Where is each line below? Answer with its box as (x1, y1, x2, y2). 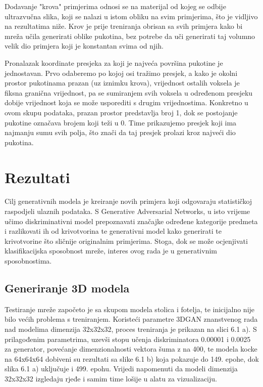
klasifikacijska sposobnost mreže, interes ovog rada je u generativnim (5, 245, 217, 256)
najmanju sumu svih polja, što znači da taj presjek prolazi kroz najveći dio (5, 127, 236, 138)
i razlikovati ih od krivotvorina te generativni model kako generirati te (5, 226, 222, 236)
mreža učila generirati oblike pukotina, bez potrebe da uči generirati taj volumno (5, 30, 255, 41)
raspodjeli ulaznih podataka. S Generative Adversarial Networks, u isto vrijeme (5, 206, 250, 217)
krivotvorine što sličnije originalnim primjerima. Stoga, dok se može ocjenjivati (5, 235, 248, 246)
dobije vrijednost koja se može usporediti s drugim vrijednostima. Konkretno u (5, 97, 248, 108)
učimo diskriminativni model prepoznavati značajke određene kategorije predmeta (5, 216, 258, 226)
